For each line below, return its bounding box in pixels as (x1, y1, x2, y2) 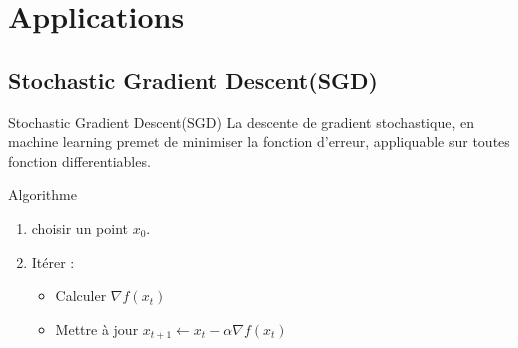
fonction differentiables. (8, 150, 151, 171)
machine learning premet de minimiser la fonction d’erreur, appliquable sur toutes (8, 131, 510, 152)
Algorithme (8, 184, 77, 205)
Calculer (55, 285, 107, 306)
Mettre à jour (55, 318, 139, 339)
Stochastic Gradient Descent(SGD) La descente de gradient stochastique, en (8, 111, 474, 132)
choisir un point (31, 217, 128, 238)
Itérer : (31, 251, 75, 272)
